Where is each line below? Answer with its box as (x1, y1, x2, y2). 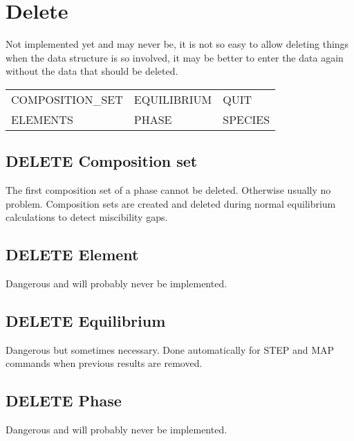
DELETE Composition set (6, 150, 198, 172)
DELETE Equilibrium (6, 310, 166, 332)
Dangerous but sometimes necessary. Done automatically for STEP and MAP (6, 342, 335, 357)
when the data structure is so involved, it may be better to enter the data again (6, 50, 344, 64)
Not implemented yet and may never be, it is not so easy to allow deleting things (6, 37, 349, 51)
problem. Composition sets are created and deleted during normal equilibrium (6, 196, 336, 210)
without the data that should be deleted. (6, 64, 178, 78)
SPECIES (223, 111, 270, 127)
